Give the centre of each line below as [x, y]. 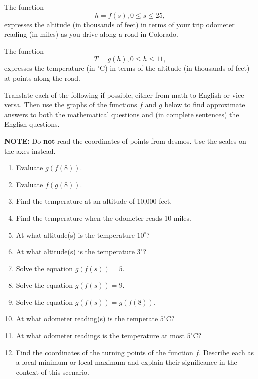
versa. [13, 104]
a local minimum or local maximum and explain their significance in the [126, 362]
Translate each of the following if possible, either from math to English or [117, 94]
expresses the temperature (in [50, 68]
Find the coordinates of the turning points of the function [104, 352]
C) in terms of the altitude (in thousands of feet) [175, 68]
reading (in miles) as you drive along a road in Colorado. [91, 34]
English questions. [32, 124]
